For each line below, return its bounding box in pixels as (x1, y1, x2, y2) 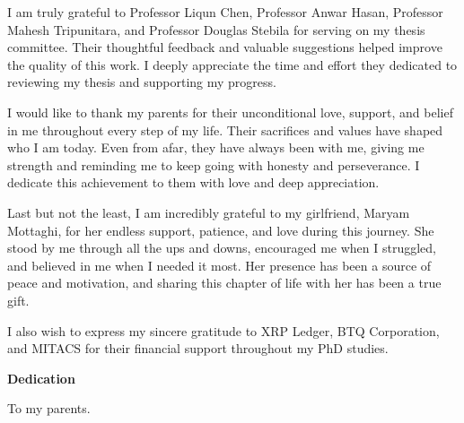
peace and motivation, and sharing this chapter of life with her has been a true (7, 273, 442, 292)
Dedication (7, 368, 75, 387)
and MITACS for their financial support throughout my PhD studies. (7, 339, 389, 358)
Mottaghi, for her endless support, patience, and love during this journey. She (7, 220, 434, 239)
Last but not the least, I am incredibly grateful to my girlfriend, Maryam (7, 203, 410, 221)
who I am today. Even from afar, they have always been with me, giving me (7, 138, 425, 157)
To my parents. (7, 399, 91, 418)
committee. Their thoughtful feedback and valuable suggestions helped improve (7, 38, 442, 56)
